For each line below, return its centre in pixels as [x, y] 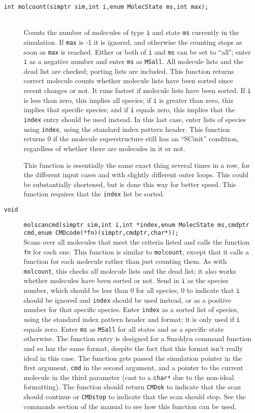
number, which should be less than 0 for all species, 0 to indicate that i [132, 290]
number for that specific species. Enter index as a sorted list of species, [131, 309]
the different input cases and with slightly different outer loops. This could [136, 175]
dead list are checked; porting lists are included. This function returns [129, 71]
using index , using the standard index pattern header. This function [127, 129]
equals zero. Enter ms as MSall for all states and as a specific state [124, 329]
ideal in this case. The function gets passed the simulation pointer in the [133, 358]
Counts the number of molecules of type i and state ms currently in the [131, 32]
